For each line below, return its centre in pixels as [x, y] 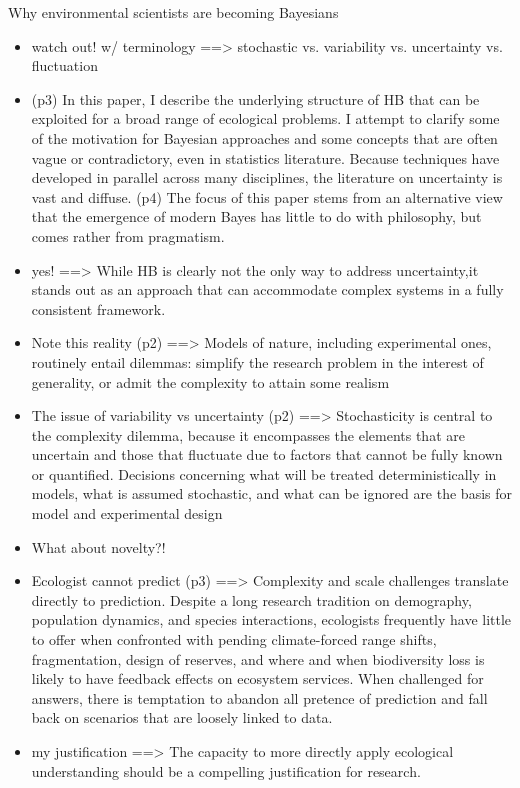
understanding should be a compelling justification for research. [226, 770]
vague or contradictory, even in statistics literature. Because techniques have [265, 157]
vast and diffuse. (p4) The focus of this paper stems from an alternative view [267, 196]
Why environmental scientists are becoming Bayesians [173, 12]
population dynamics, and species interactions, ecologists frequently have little [271, 619]
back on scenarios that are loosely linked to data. [182, 717]
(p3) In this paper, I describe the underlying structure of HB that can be [255, 98]
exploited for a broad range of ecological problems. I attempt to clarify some [265, 118]
